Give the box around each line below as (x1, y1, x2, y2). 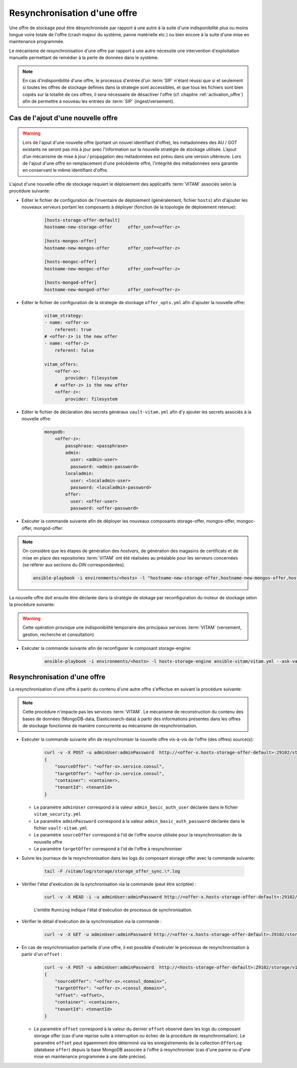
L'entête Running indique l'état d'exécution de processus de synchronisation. (34, 907, 193, 913)
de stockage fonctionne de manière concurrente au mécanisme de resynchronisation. (22, 723, 198, 729)
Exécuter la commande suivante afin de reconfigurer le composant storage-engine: (21, 645, 192, 651)
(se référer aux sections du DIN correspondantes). (22, 562, 126, 568)
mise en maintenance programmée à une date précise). (34, 1054, 147, 1060)
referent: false (54, 347, 94, 353)
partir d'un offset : (21, 951, 63, 957)
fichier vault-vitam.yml (34, 825, 88, 831)
